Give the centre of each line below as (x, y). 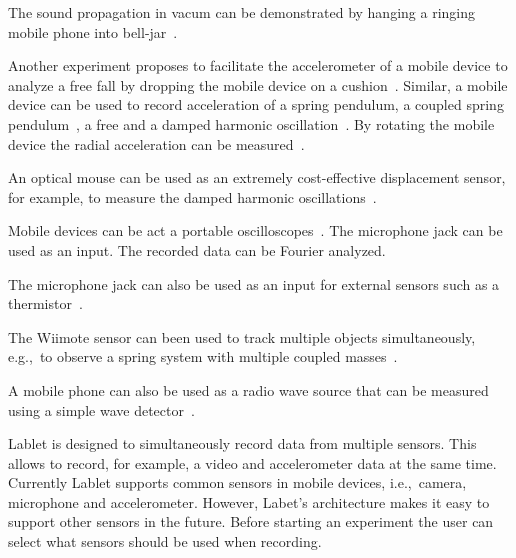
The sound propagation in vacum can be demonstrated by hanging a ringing (241, 12)
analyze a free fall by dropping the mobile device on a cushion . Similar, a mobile (258, 84)
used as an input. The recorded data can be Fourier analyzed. (197, 249)
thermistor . (45, 303)
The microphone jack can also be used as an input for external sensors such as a (254, 283)
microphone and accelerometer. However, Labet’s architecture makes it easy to (249, 501)
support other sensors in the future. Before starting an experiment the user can (251, 521)
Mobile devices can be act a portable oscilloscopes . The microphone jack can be (255, 230)
